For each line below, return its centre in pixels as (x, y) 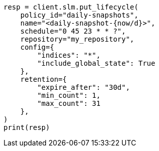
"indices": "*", (69, 55)
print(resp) (27, 127)
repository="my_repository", (77, 39)
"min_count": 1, (69, 95)
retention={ (43, 79)
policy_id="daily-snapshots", (79, 15)
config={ (37, 47)
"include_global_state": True (96, 63)
